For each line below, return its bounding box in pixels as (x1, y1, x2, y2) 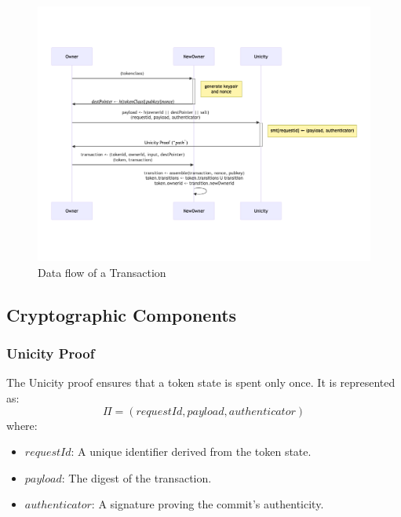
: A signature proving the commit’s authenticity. (91, 496, 324, 512)
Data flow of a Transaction (38, 264, 166, 280)
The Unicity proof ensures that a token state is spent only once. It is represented (6, 374, 396, 391)
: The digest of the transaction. (61, 469, 212, 486)
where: (6, 417, 38, 433)
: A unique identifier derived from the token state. (71, 443, 312, 460)
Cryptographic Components (6, 302, 237, 326)
